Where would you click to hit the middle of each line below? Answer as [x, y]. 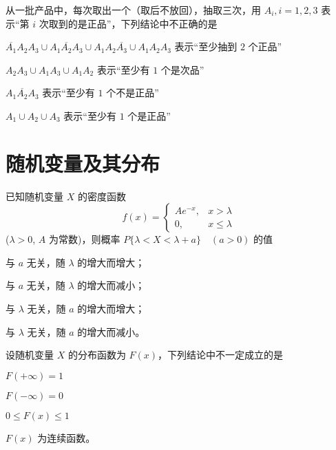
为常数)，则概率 [85, 239]
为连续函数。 [66, 437]
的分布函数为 [97, 355]
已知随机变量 [34, 196]
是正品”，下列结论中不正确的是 [147, 23]
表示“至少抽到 [206, 46]
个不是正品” [133, 93]
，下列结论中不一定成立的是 [221, 355]
